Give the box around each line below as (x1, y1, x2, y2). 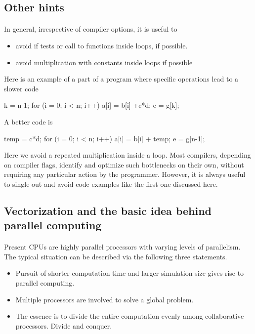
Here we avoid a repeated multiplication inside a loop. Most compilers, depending (4, 150, 251, 160)
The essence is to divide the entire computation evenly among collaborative (15, 311, 244, 321)
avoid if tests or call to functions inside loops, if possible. (15, 40, 188, 50)
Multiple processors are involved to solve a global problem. (15, 294, 194, 304)
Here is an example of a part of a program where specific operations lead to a (4, 74, 239, 84)
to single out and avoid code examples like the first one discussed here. (4, 178, 218, 189)
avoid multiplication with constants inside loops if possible (15, 57, 193, 67)
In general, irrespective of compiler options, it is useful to (4, 24, 177, 34)
